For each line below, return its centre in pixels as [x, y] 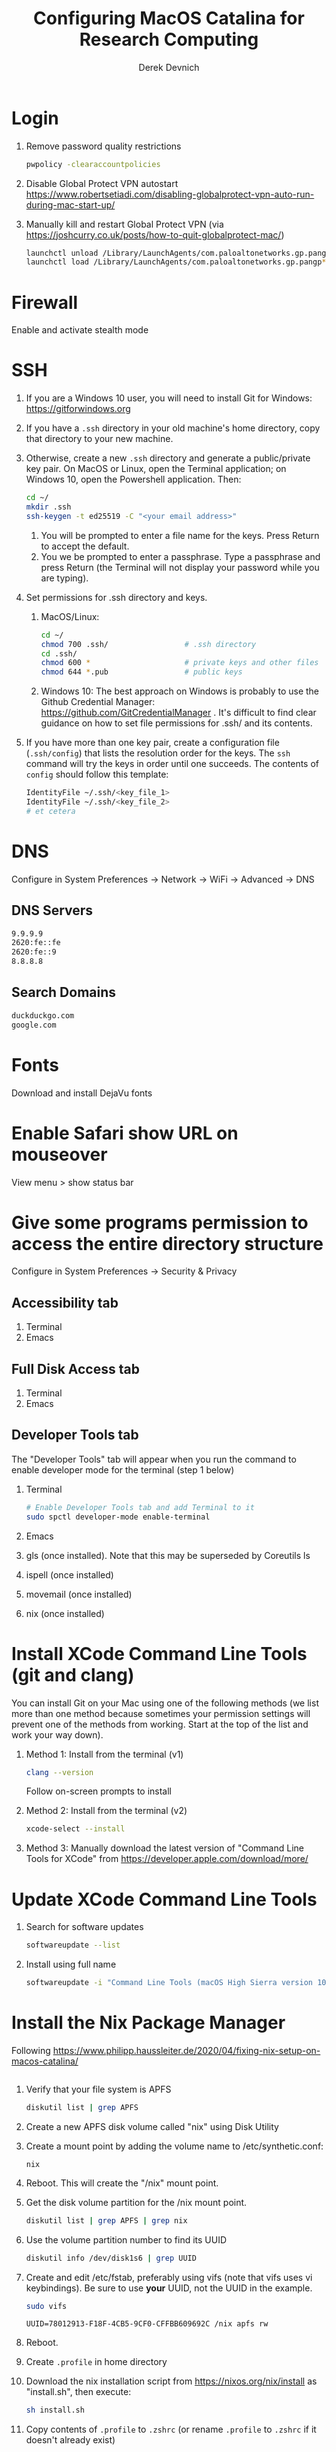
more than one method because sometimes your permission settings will [161, 1713]
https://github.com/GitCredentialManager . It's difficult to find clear [178, 713]
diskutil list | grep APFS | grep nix [106, 2220]
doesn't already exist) [70, 2440]
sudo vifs [46, 2306]
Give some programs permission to [160, 1222]
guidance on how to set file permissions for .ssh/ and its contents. [176, 723]
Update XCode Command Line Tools [164, 1899]
